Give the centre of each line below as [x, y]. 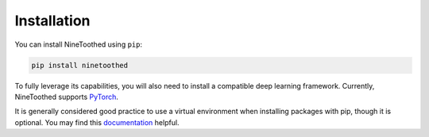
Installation [52, 21]
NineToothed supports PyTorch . [67, 97]
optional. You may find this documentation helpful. [97, 122]
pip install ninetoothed [80, 65]
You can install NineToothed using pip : [79, 44]
